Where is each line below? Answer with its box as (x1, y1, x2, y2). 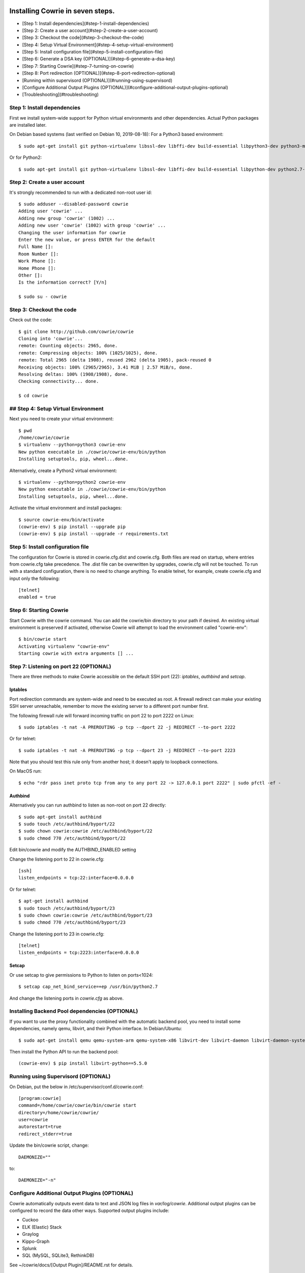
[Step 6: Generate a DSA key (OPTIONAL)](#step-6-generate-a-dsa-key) (22, 56, 175, 62)
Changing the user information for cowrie (18, 230, 126, 235)
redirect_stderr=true (18, 1131, 72, 1137)
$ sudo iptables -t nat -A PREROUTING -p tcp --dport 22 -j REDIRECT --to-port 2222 (18, 724, 236, 730)
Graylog (22, 1231, 39, 1237)
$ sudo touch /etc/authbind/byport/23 (18, 905, 115, 911)
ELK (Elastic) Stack (22, 1224, 62, 1230)
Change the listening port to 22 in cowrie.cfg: (9, 856, 104, 862)
